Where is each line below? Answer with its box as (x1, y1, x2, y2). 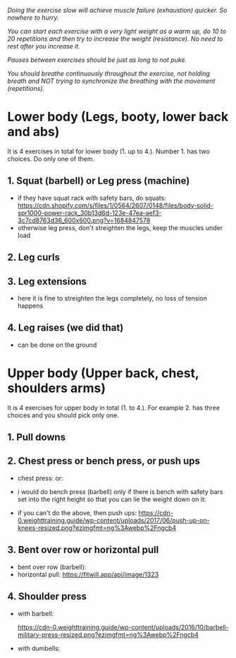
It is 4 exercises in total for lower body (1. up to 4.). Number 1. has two (7, 147, 210, 156)
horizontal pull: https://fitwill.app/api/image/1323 (17, 570, 159, 578)
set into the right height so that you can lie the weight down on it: (17, 495, 206, 503)
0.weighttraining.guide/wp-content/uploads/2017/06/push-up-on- (17, 516, 210, 524)
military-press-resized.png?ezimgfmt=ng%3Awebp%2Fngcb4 (17, 630, 199, 639)
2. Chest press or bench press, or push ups (7, 455, 201, 467)
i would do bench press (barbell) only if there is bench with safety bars (17, 487, 223, 495)
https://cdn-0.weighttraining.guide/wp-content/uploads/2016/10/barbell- (17, 623, 229, 631)
